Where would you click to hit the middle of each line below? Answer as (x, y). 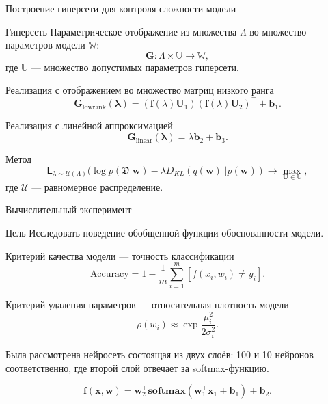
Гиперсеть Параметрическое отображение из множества (121, 31)
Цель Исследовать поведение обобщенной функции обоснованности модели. (165, 233)
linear (144, 140)
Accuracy (109, 274)
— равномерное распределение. (97, 186)
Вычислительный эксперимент (69, 210)
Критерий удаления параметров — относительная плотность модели (147, 305)
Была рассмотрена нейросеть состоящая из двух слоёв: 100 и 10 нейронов (160, 354)
